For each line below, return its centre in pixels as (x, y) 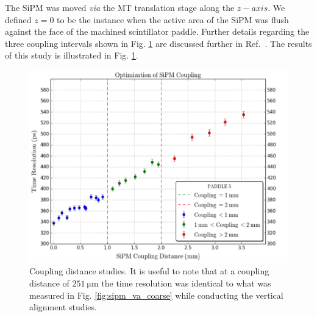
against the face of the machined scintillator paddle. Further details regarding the (157, 31)
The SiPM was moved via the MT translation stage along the (120, 7)
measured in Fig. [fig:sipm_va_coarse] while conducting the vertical (156, 295)
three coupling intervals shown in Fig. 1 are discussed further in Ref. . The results (158, 43)
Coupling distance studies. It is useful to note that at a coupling (149, 271)
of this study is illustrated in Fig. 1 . (72, 55)
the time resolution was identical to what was (186, 283)
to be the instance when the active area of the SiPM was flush (173, 19)
